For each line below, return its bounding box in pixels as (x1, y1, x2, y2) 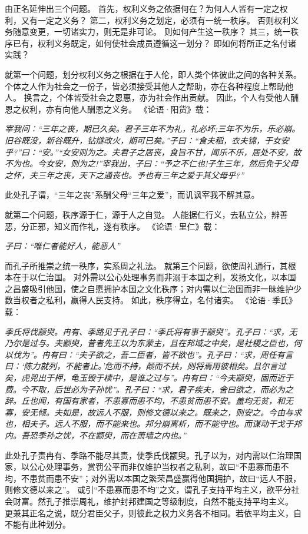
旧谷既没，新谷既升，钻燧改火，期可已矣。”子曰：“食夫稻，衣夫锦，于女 (5, 134, 281, 146)
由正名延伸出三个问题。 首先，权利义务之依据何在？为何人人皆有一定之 (5, 2, 280, 14)
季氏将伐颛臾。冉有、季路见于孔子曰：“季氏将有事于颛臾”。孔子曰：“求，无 (5, 325, 297, 337)
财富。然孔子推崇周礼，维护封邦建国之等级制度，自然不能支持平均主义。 (12, 495, 293, 507)
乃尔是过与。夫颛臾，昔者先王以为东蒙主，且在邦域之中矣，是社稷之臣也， (5, 337, 293, 349)
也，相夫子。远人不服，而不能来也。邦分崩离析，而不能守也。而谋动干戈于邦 (5, 417, 302, 430)
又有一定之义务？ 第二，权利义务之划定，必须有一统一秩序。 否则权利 (21, 14, 291, 26)
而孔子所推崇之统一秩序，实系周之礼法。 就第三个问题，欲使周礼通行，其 (5, 259, 288, 271)
